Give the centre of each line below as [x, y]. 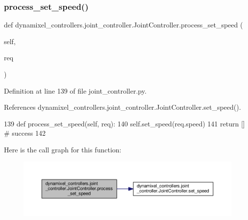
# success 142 [25, 133]
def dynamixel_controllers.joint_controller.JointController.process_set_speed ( [124, 25]
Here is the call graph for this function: [63, 149]
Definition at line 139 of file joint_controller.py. [75, 90]
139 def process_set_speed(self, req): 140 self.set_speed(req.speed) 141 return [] [124, 123]
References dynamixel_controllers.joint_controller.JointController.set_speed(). [123, 107]
